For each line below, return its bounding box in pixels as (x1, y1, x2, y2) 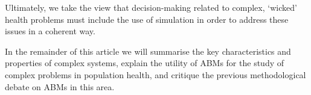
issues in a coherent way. (5, 25, 95, 37)
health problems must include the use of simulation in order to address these (5, 13, 289, 25)
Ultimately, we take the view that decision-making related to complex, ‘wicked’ (5, 1, 297, 13)
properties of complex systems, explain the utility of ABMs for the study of (5, 57, 284, 69)
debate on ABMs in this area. (5, 80, 115, 93)
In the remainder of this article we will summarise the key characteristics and (5, 44, 291, 57)
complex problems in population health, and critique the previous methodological (5, 68, 306, 81)
